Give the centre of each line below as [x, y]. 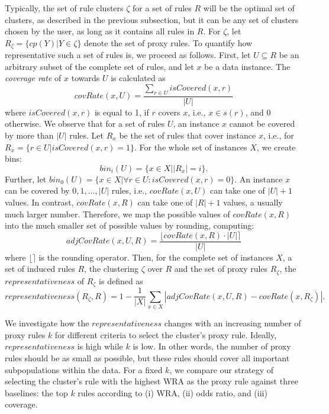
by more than [29, 135]
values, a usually [253, 202]
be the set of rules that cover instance [188, 135]
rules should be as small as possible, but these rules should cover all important [147, 357]
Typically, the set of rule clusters [64, 8]
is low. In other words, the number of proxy [212, 346]
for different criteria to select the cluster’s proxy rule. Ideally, [166, 334]
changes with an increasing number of [233, 323]
